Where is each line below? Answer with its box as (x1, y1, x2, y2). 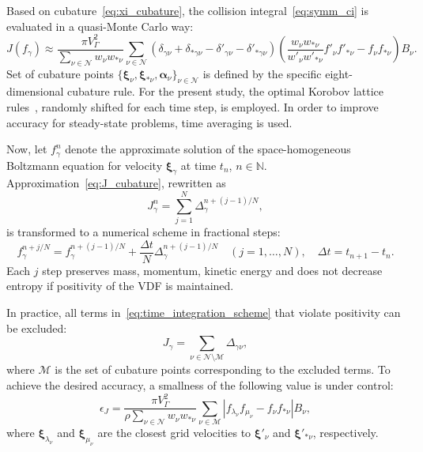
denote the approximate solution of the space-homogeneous (65, 141, 351, 157)
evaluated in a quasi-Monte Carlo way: (6, 17, 194, 34)
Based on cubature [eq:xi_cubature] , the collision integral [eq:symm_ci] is (6, 2, 368, 18)
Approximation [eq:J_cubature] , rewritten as (6, 175, 226, 191)
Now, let (6, 141, 47, 157)
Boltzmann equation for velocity (6, 156, 163, 173)
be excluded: (6, 319, 67, 336)
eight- (325, 65, 353, 81)
